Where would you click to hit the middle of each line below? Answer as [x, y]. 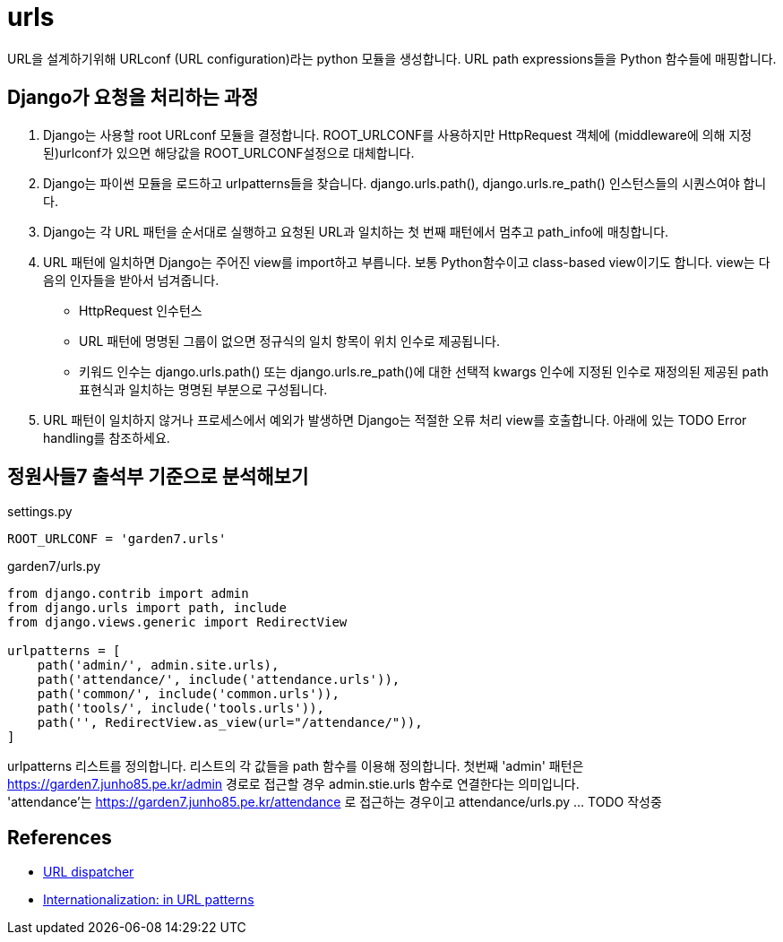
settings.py [40, 512]
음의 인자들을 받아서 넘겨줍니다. [131, 280]
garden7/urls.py [54, 566]
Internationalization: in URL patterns [149, 900]
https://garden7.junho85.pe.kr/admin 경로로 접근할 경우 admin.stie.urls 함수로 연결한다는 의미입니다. [293, 784]
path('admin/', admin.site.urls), [158, 665]
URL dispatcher [89, 872]
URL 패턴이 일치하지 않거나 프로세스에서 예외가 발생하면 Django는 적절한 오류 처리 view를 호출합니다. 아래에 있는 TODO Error [395, 419]
